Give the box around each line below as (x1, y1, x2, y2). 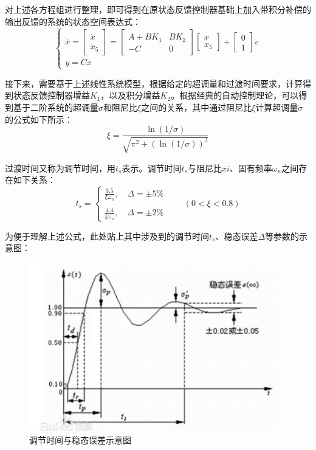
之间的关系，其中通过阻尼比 (141, 100, 252, 113)
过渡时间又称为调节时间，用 (5, 161, 115, 174)
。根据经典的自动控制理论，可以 (171, 89, 299, 102)
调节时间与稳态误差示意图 (29, 434, 131, 446)
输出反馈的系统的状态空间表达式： (5, 15, 141, 27)
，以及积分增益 (100, 89, 160, 102)
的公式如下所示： (5, 112, 73, 125)
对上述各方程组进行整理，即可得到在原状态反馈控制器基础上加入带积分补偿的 (5, 3, 311, 15)
